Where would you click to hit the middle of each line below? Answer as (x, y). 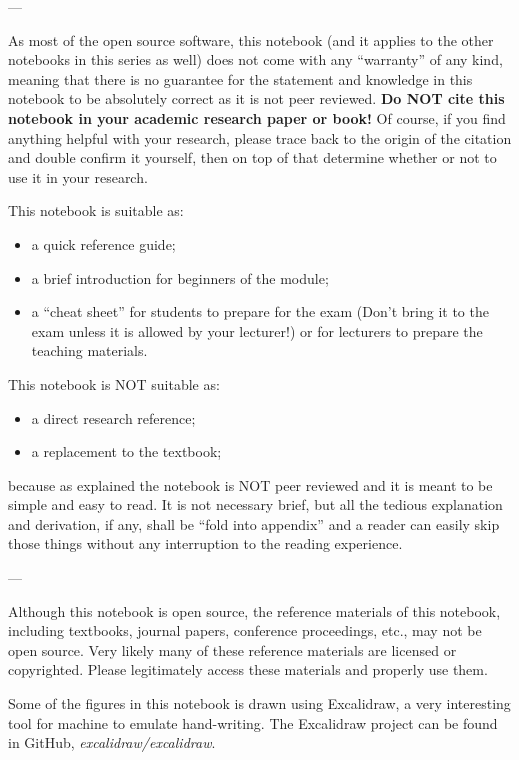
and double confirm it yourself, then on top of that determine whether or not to (252, 157)
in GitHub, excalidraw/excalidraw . (112, 742)
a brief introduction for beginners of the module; (180, 277)
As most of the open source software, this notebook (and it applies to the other (251, 39)
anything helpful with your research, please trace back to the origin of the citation (260, 137)
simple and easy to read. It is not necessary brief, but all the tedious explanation (255, 504)
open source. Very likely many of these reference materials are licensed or (232, 649)
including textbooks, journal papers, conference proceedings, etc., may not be (245, 630)
